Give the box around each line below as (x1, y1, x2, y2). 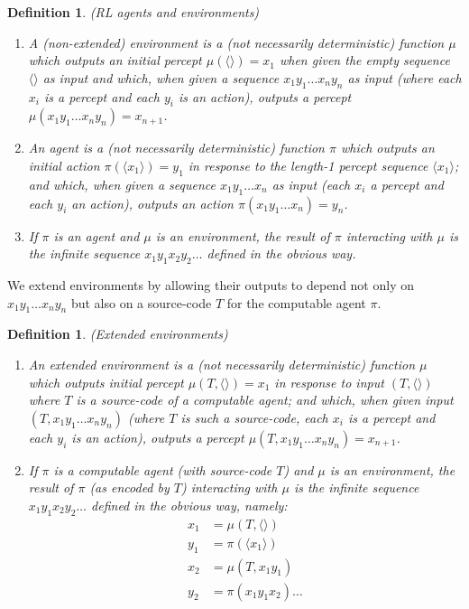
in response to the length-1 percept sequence (188, 155, 428, 174)
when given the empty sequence (279, 51, 450, 70)
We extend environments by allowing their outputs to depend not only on (7, 275, 414, 294)
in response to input (274, 372, 384, 391)
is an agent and (53, 226, 140, 245)
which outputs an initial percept (28, 51, 202, 70)
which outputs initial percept (28, 372, 184, 391)
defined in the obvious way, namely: (91, 495, 288, 514)
